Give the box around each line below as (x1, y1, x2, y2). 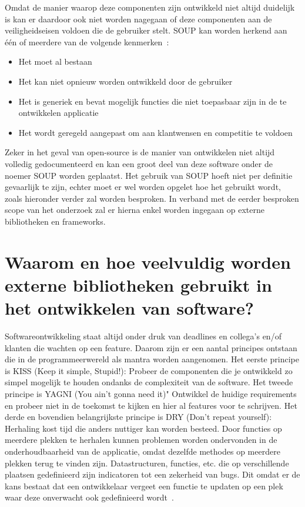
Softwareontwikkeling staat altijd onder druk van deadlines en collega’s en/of (5, 330, 281, 342)
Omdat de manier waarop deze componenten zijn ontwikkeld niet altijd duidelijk (5, 1, 295, 13)
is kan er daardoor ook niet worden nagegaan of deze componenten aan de (5, 12, 272, 25)
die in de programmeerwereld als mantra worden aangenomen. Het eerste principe (5, 353, 299, 365)
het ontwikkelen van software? (5, 296, 254, 320)
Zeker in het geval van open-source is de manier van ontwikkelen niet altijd (5, 146, 275, 158)
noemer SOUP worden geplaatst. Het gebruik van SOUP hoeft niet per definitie (5, 169, 293, 181)
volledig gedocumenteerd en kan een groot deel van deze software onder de (5, 157, 273, 169)
